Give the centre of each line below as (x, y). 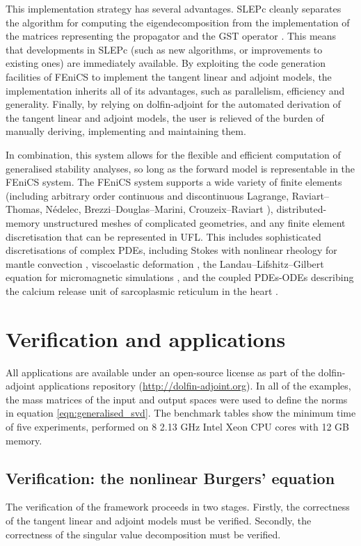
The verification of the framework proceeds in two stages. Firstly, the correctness (178, 507)
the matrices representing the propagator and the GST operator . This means (171, 36)
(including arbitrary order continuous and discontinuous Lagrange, (147, 195)
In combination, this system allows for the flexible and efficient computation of (173, 154)
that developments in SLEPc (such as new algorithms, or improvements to (164, 49)
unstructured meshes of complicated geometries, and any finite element (194, 222)
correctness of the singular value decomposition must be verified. (143, 534)
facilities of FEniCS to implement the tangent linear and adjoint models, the (169, 76)
